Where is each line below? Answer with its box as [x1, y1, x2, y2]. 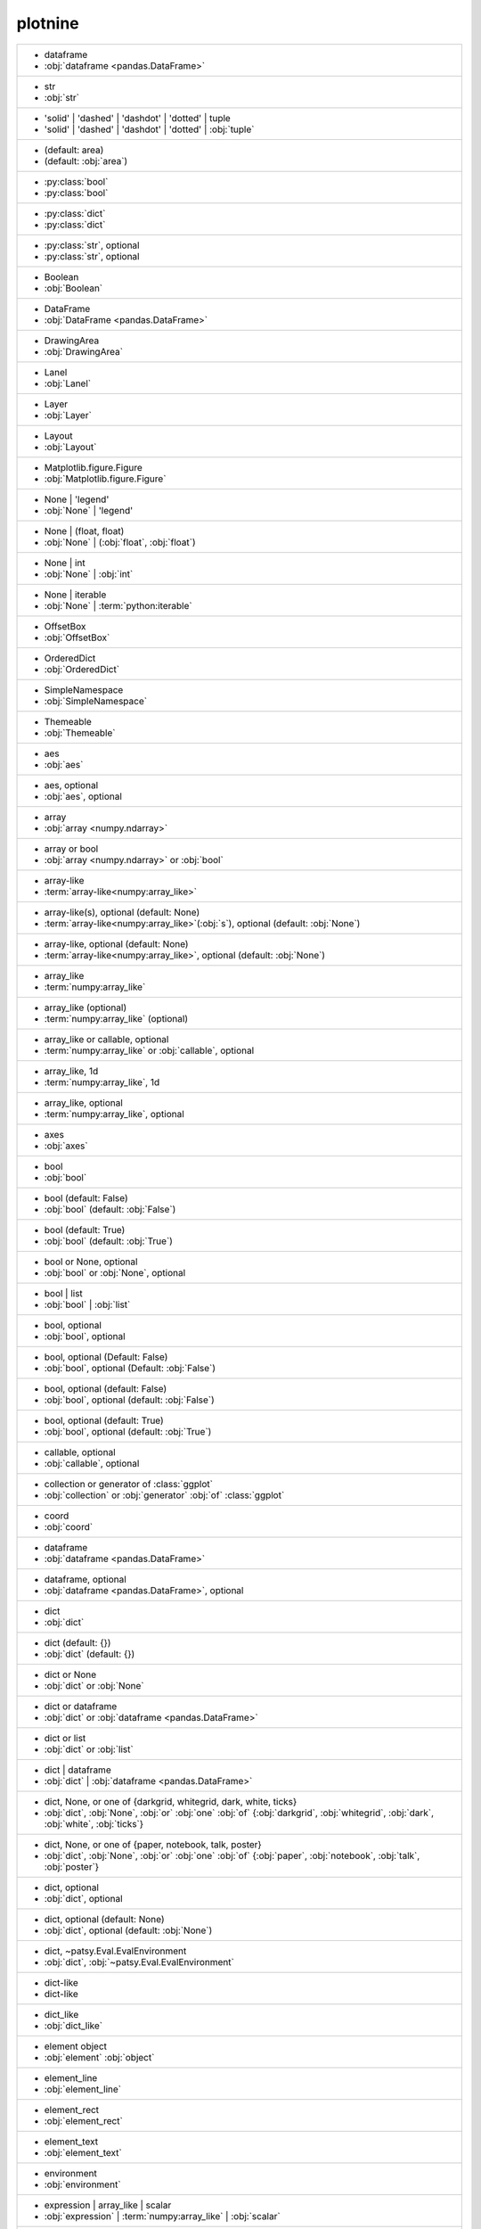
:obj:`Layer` [44, 408, 93, 421]
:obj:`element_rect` [44, 2114, 124, 2126]
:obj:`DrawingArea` [44, 345, 124, 358]
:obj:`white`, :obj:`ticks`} [44, 1817, 144, 1830]
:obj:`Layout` [44, 440, 97, 453]
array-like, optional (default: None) [44, 937, 189, 950]
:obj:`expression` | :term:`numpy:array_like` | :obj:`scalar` [44, 2209, 281, 2222]
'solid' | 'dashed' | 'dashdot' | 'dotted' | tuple [44, 111, 231, 124]
